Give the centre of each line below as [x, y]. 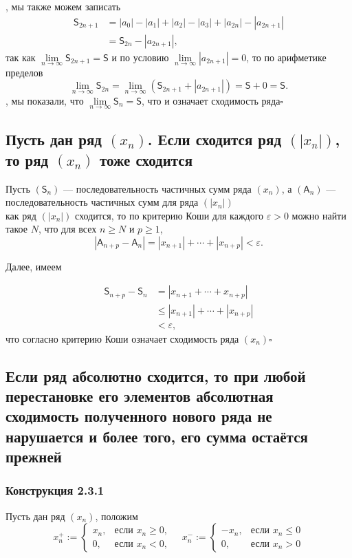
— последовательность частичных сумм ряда [157, 188]
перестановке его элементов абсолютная [140, 395]
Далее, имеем [34, 266]
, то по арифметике [286, 57]
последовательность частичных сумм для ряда [102, 202]
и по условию [140, 57]
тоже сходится [146, 159]
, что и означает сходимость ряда [211, 100]
